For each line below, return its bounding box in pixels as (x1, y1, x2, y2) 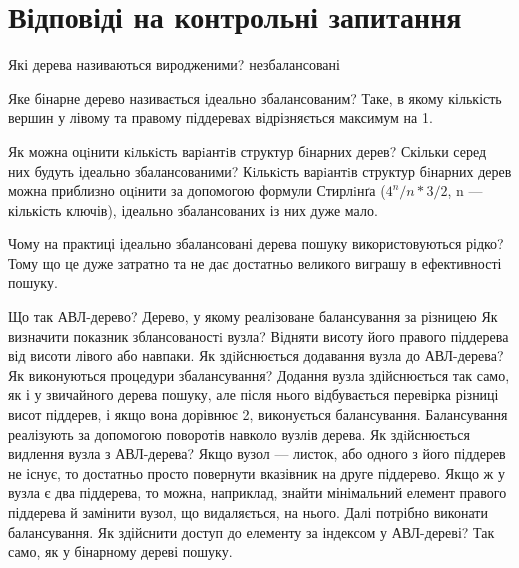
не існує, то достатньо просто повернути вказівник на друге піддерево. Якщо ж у (8, 462, 505, 483)
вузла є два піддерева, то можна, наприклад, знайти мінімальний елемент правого (8, 482, 507, 503)
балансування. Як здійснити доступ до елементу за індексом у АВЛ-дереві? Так (8, 521, 495, 542)
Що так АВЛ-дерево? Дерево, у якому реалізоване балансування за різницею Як (8, 306, 498, 327)
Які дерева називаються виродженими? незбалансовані (8, 54, 340, 75)
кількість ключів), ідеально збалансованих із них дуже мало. (8, 199, 378, 220)
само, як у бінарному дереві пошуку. (8, 541, 233, 562)
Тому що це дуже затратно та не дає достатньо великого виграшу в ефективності (8, 252, 502, 273)
